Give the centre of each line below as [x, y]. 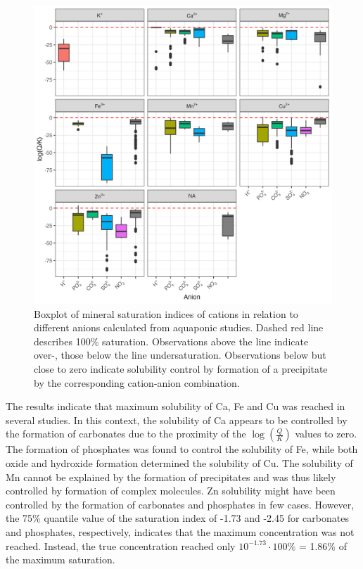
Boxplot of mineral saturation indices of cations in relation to [166, 313]
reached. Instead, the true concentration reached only [121, 545]
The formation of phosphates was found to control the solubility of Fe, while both [182, 449]
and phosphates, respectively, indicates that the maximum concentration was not [180, 531]
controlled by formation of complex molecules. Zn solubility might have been [171, 491]
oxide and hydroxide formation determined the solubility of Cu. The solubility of [179, 462]
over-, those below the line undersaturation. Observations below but [180, 355]
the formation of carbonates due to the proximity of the [126, 434]
